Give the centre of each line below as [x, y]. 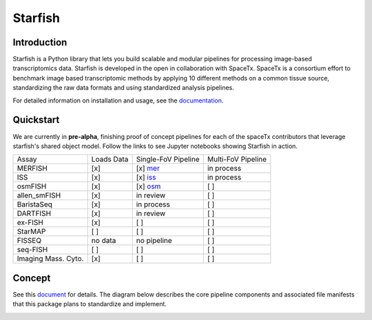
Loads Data [110, 160]
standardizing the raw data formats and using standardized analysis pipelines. [123, 88]
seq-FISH [32, 250]
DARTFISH [34, 213]
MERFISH [32, 169]
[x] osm [148, 186]
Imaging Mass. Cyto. [50, 259]
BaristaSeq [35, 204]
